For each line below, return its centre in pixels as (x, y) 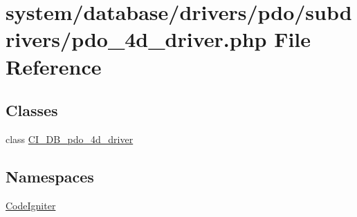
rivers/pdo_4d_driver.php (136, 39)
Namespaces (50, 176)
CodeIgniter (31, 205)
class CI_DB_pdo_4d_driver (70, 139)
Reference (54, 66)
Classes (32, 110)
